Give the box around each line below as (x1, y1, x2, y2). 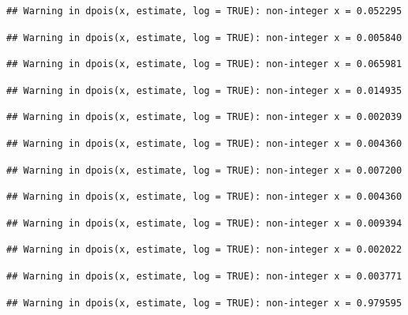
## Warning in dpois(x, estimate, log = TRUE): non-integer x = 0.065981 (6, 58, 402, 70)
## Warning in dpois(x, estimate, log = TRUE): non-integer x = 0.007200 (6, 164, 402, 176)
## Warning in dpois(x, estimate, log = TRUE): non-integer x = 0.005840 (6, 32, 402, 43)
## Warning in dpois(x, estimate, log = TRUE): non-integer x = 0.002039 (6, 111, 402, 123)
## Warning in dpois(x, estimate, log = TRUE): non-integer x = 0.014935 (6, 84, 402, 96)
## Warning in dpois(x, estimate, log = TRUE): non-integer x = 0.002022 (6, 244, 402, 256)
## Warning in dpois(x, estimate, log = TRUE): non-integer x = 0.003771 (6, 270, 402, 282)
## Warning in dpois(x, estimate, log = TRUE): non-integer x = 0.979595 (6, 297, 402, 309)
